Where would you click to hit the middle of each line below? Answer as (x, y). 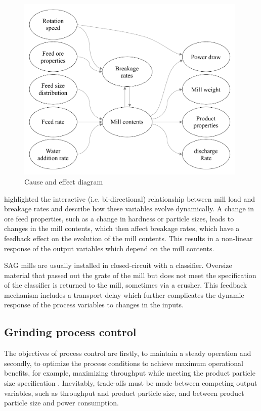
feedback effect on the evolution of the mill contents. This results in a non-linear (128, 238)
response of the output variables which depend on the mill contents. (109, 248)
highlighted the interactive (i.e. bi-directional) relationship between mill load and (130, 198)
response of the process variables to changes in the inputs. (94, 305)
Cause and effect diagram (64, 181)
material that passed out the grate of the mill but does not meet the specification (130, 275)
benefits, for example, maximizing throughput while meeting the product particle (130, 373)
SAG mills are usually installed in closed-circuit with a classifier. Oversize (118, 265)
